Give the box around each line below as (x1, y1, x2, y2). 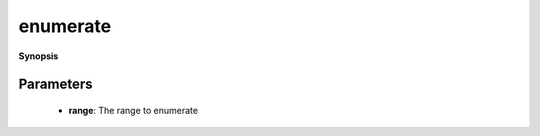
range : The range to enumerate (68, 104, 199, 116)
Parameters (18, 76, 93, 93)
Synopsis (18, 50, 59, 62)
